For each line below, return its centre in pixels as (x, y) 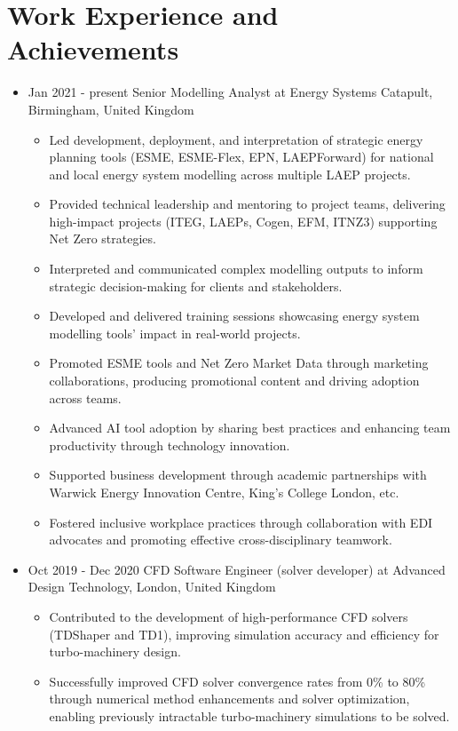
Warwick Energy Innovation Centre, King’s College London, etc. (224, 492)
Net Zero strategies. (103, 238)
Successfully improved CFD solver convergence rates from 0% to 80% (237, 681)
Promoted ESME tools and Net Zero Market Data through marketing (239, 363)
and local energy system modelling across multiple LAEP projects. (230, 174)
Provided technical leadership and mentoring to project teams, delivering (247, 204)
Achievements (93, 49)
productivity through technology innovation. (170, 445)
